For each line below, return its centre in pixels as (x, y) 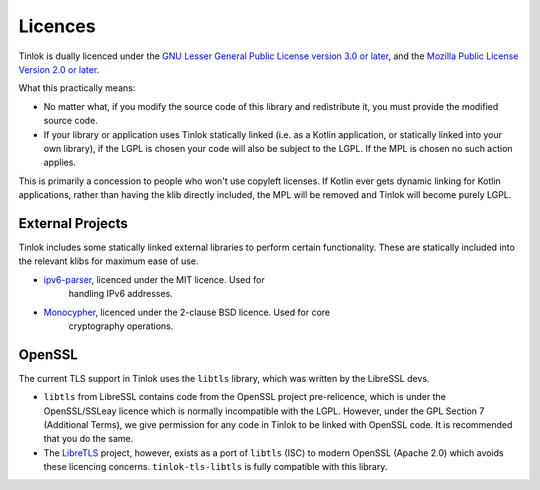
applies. (60, 162)
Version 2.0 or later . (59, 69)
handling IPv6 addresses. (121, 294)
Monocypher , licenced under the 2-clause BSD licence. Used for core (186, 312)
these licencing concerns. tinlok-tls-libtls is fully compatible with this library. (215, 467)
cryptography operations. (121, 326)
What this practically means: (77, 88)
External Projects (73, 223)
